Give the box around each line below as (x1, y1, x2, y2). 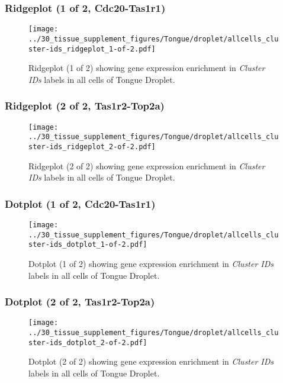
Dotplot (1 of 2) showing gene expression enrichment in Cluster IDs (28, 257, 274, 269)
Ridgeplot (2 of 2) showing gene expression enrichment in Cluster (28, 159, 265, 172)
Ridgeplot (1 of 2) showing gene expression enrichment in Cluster (28, 62, 265, 74)
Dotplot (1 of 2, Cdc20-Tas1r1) (5, 196, 156, 211)
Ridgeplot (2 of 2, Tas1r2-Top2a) (5, 98, 165, 113)
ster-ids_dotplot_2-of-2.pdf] (28, 338, 147, 347)
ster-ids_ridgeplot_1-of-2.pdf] (28, 44, 156, 53)
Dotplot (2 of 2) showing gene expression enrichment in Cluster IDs (28, 355, 274, 368)
